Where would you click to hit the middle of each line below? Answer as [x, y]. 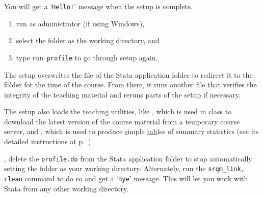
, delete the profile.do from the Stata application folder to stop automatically [128, 158]
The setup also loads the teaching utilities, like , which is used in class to [118, 111]
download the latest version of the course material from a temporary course [122, 121]
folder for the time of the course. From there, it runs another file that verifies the [130, 85]
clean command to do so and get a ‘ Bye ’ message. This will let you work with [126, 178]
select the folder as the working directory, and [88, 40]
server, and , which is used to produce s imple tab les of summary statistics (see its [131, 131]
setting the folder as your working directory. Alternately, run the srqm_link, [124, 168]
